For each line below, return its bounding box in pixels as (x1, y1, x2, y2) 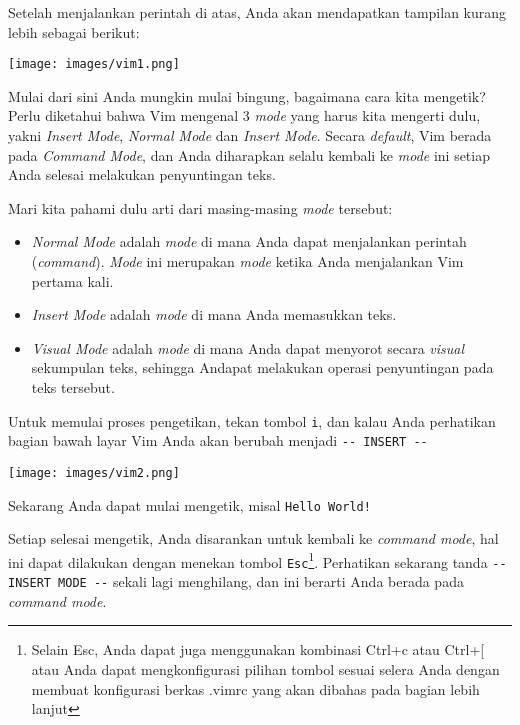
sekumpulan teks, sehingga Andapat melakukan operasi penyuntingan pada (31, 357, 494, 378)
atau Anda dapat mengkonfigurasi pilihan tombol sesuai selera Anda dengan (31, 658, 500, 679)
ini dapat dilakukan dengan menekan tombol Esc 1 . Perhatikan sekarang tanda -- (8, 548, 507, 572)
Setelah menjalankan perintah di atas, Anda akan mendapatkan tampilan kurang (8, 2, 507, 22)
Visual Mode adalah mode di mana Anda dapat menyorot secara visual (31, 337, 465, 358)
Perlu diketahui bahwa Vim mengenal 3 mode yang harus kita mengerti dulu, (8, 105, 481, 126)
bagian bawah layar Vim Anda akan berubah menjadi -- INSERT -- (8, 430, 428, 451)
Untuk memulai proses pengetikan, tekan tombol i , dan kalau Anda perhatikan (8, 410, 496, 431)
